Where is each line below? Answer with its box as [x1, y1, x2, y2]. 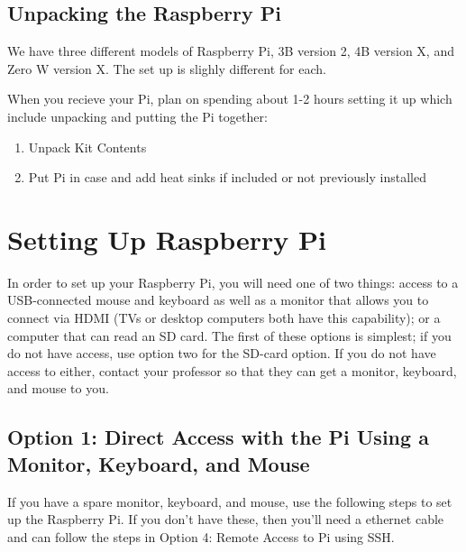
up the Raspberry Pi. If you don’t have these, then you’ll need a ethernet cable [7, 510, 444, 529]
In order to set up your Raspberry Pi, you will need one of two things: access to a [7, 272, 459, 291]
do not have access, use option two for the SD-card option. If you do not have [7, 344, 436, 363]
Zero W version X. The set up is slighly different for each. [7, 59, 326, 78]
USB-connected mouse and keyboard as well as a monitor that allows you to [7, 290, 429, 309]
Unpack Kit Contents [28, 137, 147, 156]
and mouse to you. [7, 379, 109, 398]
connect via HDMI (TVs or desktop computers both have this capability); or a [7, 308, 441, 327]
